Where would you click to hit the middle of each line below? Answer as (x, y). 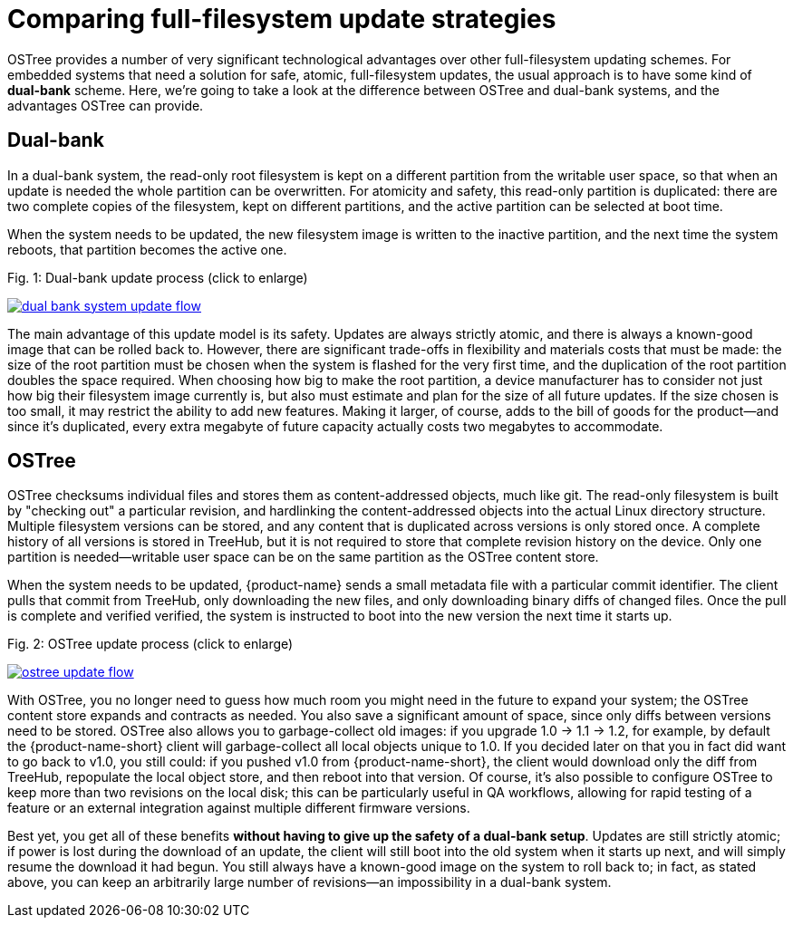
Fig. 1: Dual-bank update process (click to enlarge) (158, 277)
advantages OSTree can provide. (106, 105)
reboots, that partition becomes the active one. (147, 249)
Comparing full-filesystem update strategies (282, 19)
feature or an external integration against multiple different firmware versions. (239, 808)
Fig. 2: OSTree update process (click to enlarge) (150, 644)
